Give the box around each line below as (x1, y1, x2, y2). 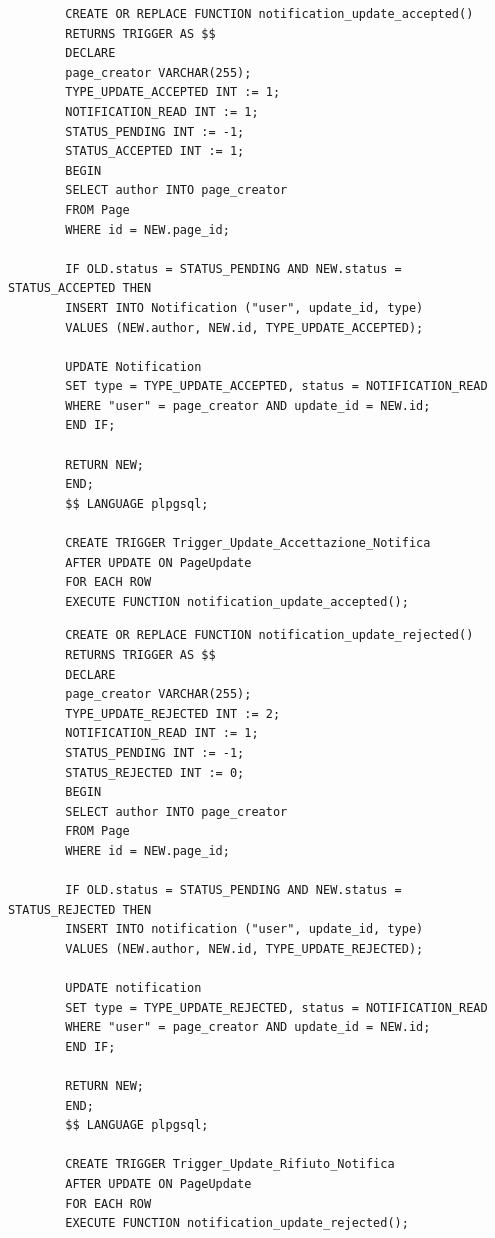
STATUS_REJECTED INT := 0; (65, 765, 245, 780)
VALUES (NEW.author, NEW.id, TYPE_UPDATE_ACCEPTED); (65, 320, 424, 335)
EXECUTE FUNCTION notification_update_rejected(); (65, 1216, 409, 1231)
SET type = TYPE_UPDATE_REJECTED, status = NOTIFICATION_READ (65, 1000, 488, 1015)
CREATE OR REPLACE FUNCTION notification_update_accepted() (65, 7, 474, 21)
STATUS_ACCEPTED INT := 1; (65, 144, 245, 159)
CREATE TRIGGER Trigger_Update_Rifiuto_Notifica (65, 1157, 395, 1172)
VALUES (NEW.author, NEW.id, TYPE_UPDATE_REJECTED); (65, 941, 424, 956)
